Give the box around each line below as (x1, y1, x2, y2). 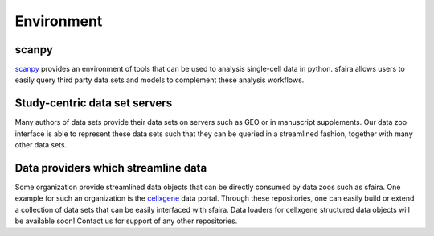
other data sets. (14, 140, 68, 150)
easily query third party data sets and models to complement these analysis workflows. (14, 75, 305, 85)
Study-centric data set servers (14, 97, 173, 110)
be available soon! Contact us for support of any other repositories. (14, 216, 238, 226)
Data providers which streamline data (14, 161, 207, 175)
